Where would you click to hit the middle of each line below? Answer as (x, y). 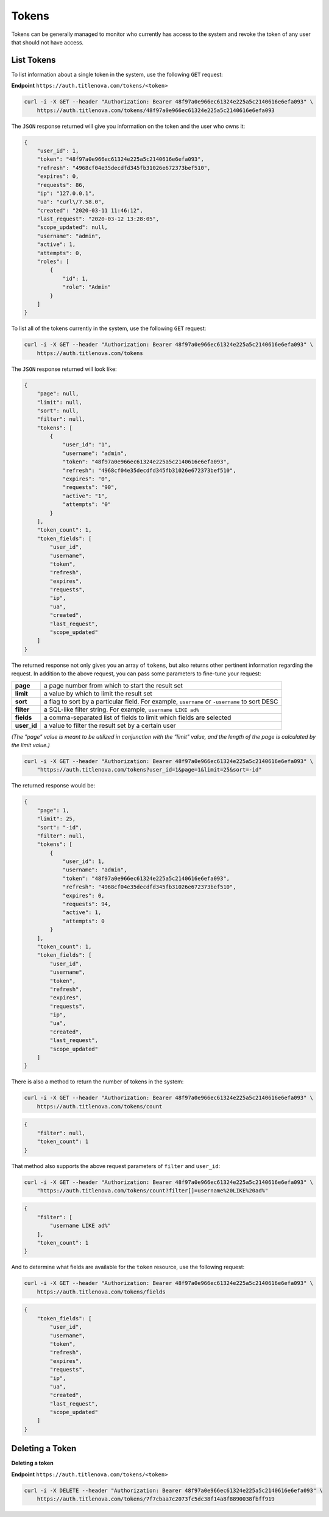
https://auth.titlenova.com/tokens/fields (101, 1292)
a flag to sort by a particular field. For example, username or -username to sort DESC (161, 702)
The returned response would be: (53, 786)
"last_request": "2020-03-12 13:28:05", (98, 219)
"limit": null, (59, 402)
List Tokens (34, 60)
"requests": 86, (61, 185)
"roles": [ (53, 262)
